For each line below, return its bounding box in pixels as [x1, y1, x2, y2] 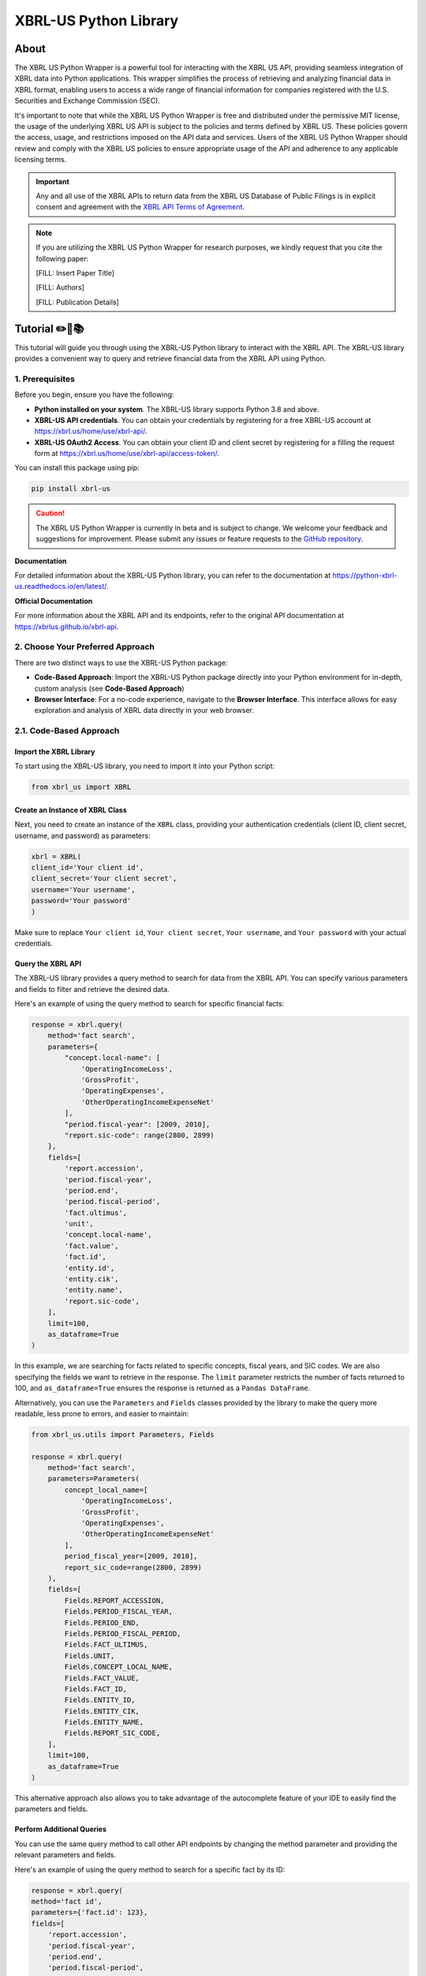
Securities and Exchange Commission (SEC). [14, 96, 161, 106]
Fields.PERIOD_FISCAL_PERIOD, [64, 1629, 181, 1638]
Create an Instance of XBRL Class [14, 805, 128, 814]
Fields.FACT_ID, [64, 1684, 128, 1693]
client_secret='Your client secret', [31, 874, 177, 883]
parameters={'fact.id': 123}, [31, 1908, 148, 1917]
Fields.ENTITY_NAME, [64, 1718, 144, 1727]
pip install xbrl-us [31, 485, 110, 493]
